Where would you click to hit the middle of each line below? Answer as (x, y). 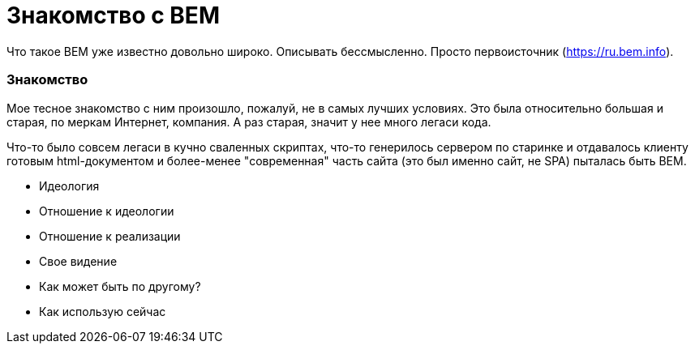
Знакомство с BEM (113, 15)
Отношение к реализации (110, 236)
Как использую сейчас (103, 311)
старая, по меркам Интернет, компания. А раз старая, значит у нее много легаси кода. (249, 122)
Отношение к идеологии (107, 211)
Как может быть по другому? (120, 286)
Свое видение (78, 261)
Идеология (69, 186)
